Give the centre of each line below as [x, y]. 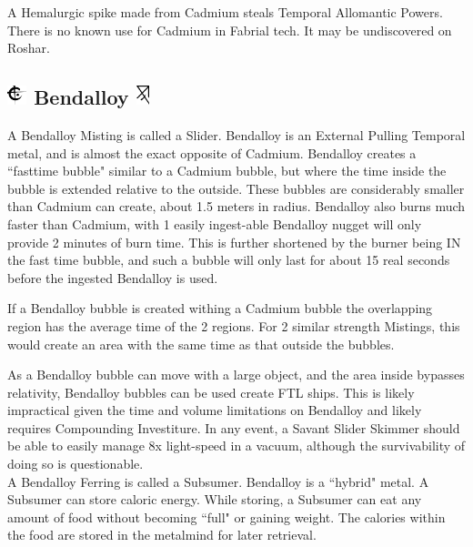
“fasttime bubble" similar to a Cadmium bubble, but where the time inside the [227, 171]
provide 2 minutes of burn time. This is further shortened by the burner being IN [234, 242]
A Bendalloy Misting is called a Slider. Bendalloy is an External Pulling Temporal [236, 134]
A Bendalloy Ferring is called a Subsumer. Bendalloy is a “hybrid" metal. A [218, 481]
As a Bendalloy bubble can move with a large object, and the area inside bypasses [236, 375]
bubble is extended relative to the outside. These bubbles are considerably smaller [236, 188]
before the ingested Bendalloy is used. [113, 277]
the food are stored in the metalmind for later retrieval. [162, 535]
